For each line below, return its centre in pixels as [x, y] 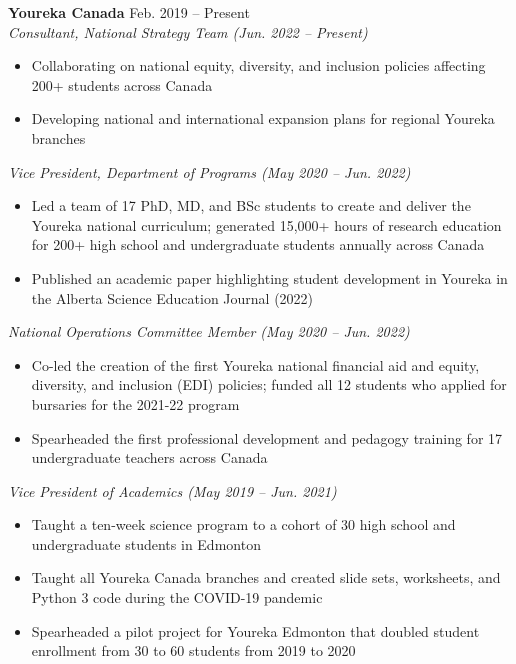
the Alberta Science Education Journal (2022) [172, 297]
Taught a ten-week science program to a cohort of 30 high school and [243, 524]
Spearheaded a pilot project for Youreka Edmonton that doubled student [255, 630]
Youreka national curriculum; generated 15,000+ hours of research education [266, 224]
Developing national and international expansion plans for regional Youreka [263, 118]
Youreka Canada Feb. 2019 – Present [129, 12]
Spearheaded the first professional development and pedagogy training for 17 [267, 437]
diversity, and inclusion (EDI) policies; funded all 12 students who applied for [269, 384]
